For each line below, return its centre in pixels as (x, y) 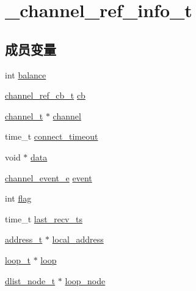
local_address (78, 239)
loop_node (85, 280)
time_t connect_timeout (52, 136)
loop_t (18, 259)
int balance (26, 74)
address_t (24, 239)
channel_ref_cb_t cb (45, 95)
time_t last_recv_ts (44, 218)
